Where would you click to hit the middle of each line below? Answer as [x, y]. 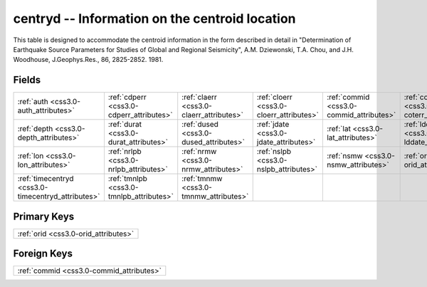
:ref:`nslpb [274, 152]
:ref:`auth [33, 102]
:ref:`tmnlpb [127, 179]
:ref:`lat [339, 129]
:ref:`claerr [199, 98]
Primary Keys [44, 216]
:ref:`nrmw [199, 152]
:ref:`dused [200, 125]
